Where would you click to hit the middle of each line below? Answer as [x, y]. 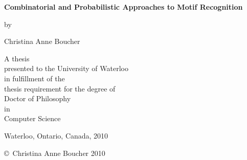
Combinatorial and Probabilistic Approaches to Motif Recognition [123, 7]
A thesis [17, 58]
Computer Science [32, 118]
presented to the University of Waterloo [66, 68]
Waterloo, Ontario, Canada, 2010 [56, 135]
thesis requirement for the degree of [60, 88]
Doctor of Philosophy [38, 98]
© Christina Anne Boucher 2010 [55, 153]
